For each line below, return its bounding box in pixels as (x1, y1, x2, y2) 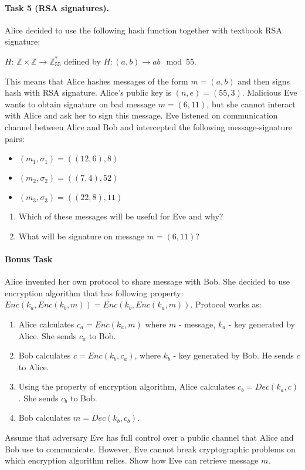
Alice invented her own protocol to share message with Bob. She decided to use (5, 275, 290, 288)
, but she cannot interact (206, 97, 296, 110)
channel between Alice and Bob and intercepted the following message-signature (5, 120, 293, 133)
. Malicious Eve (242, 86, 297, 99)
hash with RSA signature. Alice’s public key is (5, 86, 172, 99)
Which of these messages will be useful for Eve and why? (18, 210, 223, 222)
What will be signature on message (18, 229, 144, 242)
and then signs (238, 75, 290, 87)
